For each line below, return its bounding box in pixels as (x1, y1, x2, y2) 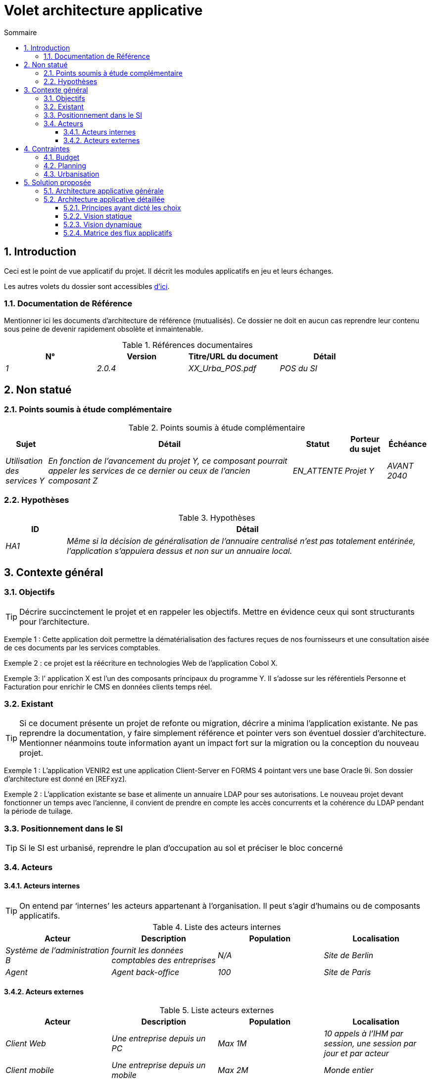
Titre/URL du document (188, 351, 278, 362)
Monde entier (324, 1065, 374, 1075)
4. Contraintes (24, 144, 70, 153)
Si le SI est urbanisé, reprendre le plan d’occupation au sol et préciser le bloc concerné (19, 843, 343, 853)
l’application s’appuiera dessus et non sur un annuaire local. (66, 546, 292, 556)
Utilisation (5, 455, 43, 466)
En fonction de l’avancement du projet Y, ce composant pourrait (48, 455, 288, 466)
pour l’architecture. (19, 616, 90, 627)
